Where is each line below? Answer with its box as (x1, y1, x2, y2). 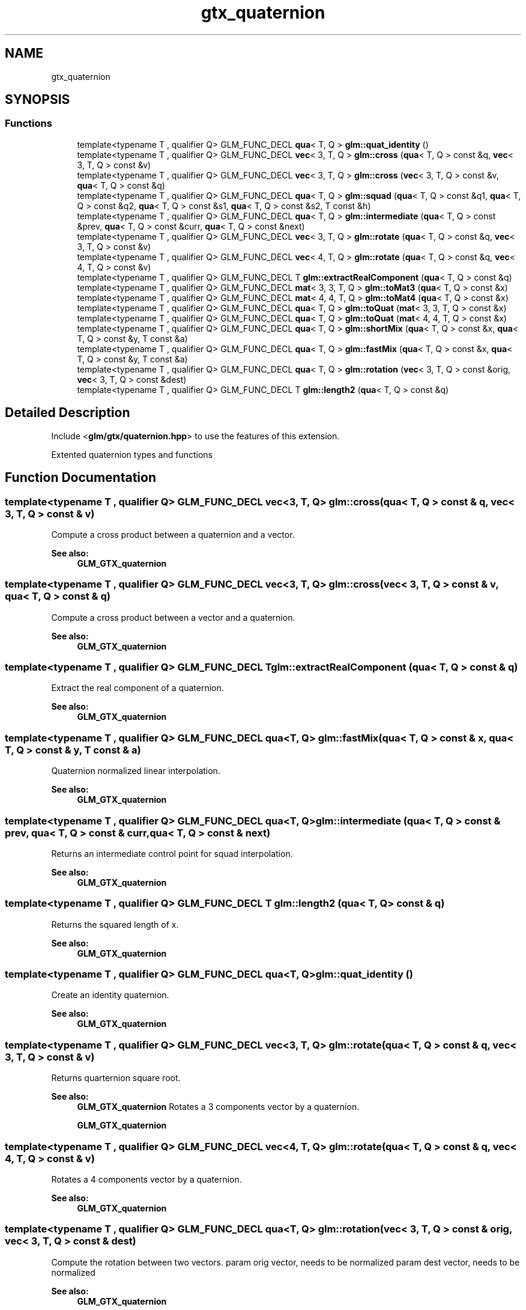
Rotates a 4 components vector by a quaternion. (51, 1174, 242, 1184)
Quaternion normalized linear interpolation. (51, 766, 220, 776)
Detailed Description (5, 405, 130, 421)
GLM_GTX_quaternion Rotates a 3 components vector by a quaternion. (77, 1101, 360, 1112)
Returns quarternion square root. (51, 1073, 181, 1083)
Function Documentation (5, 470, 156, 486)
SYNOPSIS (5, 92, 70, 108)
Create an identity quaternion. (51, 990, 169, 1001)
